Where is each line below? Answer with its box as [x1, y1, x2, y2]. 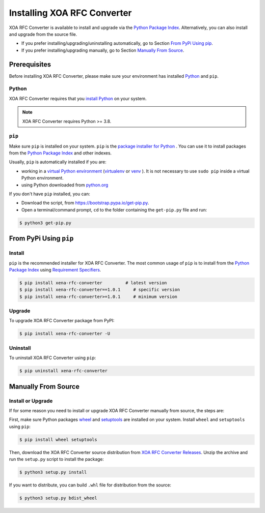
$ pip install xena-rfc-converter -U [19, 331, 110, 336]
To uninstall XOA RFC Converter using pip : [9, 355, 96, 361]
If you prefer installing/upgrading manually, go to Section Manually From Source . [21, 47, 184, 53]
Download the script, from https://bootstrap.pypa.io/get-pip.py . [21, 200, 149, 206]
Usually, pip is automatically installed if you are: [9, 159, 106, 165]
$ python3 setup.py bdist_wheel [19, 495, 98, 501]
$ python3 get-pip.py [19, 220, 72, 226]
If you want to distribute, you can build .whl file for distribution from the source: [9, 482, 172, 488]
